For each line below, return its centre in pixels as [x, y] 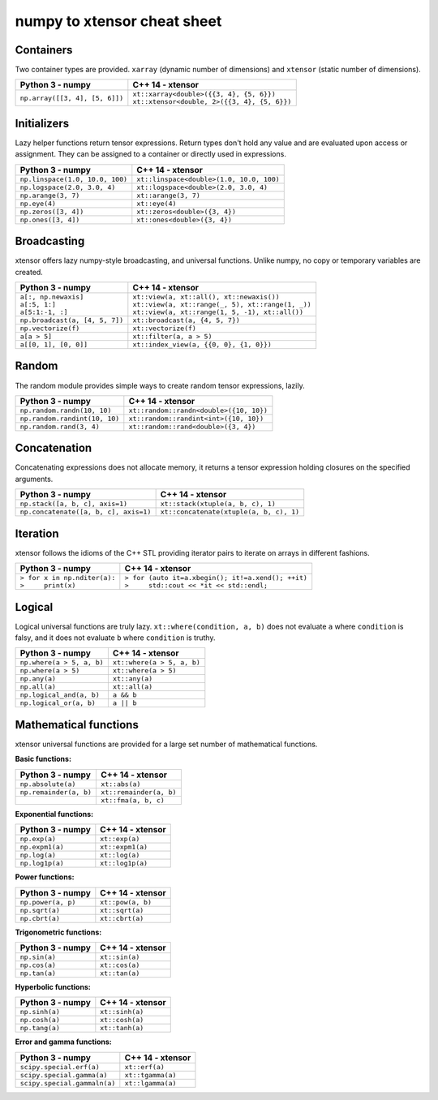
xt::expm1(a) [124, 847]
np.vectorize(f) [50, 329]
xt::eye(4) [157, 203]
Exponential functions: [54, 814]
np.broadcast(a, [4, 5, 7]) [72, 320]
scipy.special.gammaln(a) [68, 1083]
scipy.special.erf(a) [60, 1067]
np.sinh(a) [40, 1012]
